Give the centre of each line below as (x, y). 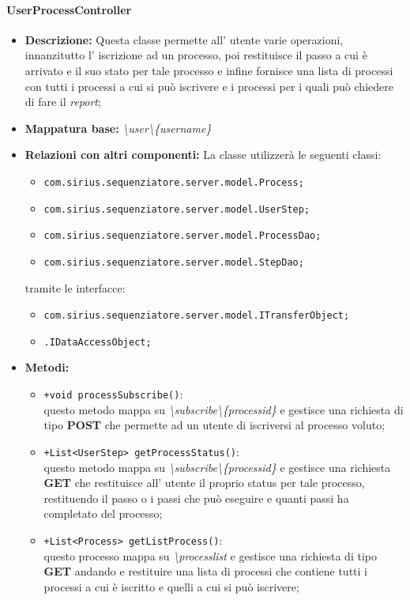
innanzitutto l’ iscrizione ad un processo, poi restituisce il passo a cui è (196, 55)
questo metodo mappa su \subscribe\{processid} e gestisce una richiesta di (224, 409)
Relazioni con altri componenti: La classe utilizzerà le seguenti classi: (203, 155)
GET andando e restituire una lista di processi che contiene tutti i (205, 571)
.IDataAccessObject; (98, 342)
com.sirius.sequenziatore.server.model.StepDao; (174, 262)
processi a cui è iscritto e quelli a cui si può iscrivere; (171, 586)
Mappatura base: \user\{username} (118, 128)
